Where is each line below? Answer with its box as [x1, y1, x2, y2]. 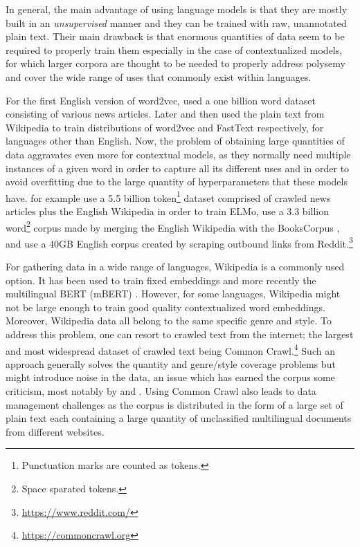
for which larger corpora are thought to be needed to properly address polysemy [6, 56, 345, 71]
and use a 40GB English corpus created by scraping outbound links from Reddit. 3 [6, 234, 353, 250]
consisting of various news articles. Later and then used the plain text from [6, 106, 325, 121]
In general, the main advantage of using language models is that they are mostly [6, 2, 348, 16]
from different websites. [6, 424, 105, 438]
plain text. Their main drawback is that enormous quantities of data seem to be [6, 29, 345, 44]
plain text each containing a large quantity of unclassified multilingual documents [6, 411, 352, 425]
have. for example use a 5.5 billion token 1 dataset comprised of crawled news [6, 188, 331, 205]
